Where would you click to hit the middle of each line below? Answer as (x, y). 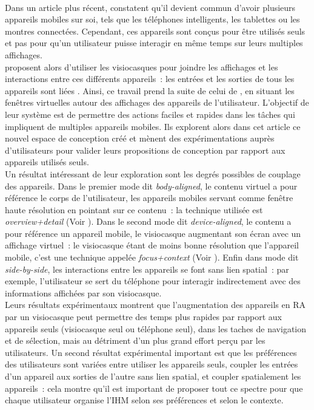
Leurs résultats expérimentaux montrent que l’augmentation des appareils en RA (155, 305)
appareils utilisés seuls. (47, 162)
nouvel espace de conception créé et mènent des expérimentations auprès (140, 138)
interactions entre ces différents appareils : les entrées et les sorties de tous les (150, 79)
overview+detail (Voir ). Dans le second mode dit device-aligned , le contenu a (148, 221)
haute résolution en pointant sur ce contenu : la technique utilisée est (134, 209)
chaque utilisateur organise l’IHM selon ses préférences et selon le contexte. (144, 400)
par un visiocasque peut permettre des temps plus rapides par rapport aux (143, 317)
